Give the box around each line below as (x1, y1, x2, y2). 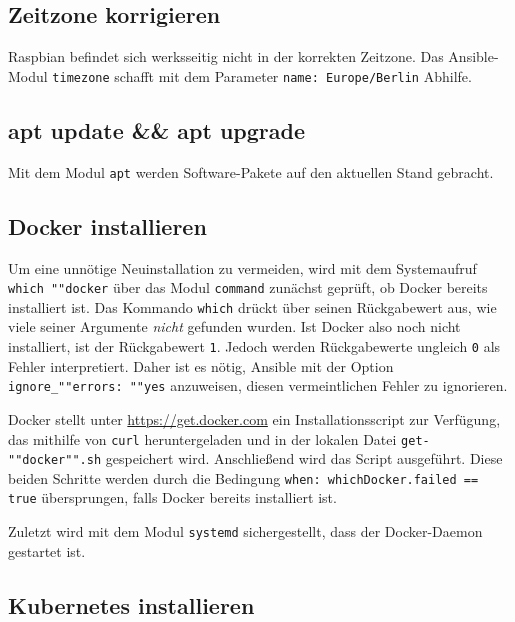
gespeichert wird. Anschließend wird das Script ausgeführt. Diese (105, 448, 503, 469)
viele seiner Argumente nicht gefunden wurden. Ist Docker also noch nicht (8, 316, 461, 337)
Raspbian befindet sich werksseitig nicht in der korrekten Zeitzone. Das (8, 46, 444, 67)
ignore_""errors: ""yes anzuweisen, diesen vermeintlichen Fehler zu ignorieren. (8, 375, 508, 396)
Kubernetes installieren (8, 589, 255, 620)
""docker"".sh (8, 453, 102, 468)
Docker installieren (8, 210, 207, 241)
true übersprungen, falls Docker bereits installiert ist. (8, 487, 337, 508)
